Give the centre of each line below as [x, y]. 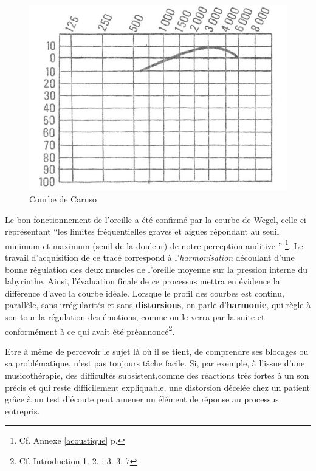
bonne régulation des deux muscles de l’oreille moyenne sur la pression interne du [156, 269]
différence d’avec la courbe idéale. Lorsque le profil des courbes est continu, [145, 293]
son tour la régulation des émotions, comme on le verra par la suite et [135, 317]
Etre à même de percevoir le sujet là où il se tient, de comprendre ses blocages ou [157, 351]
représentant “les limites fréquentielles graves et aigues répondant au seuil [142, 231]
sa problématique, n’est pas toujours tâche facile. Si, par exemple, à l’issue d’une [155, 363]
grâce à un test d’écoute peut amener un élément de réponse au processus [142, 399]
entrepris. [22, 411]
